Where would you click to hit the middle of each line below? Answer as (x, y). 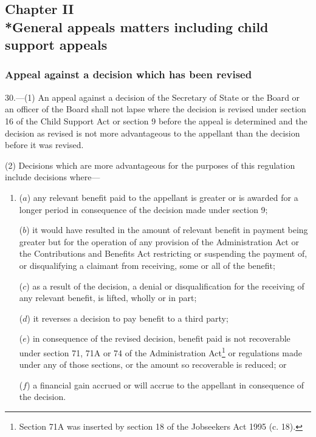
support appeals (56, 45)
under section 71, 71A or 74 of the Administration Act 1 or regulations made (160, 351)
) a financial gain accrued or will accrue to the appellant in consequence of (166, 384)
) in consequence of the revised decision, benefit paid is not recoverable (158, 338)
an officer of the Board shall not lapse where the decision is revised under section (156, 109)
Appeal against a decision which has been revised (129, 74)
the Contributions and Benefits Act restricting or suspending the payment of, (163, 253)
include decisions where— (53, 177)
